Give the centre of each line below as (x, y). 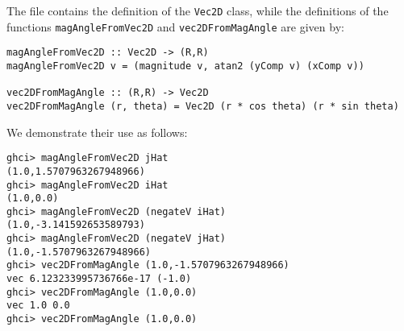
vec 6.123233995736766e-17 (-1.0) (99, 279)
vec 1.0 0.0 (38, 306)
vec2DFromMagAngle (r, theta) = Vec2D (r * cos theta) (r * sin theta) (203, 106)
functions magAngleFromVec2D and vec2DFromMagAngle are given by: (175, 26)
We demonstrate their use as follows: (97, 132)
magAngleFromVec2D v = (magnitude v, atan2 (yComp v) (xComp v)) (185, 66)
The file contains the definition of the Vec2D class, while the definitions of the (198, 10)
